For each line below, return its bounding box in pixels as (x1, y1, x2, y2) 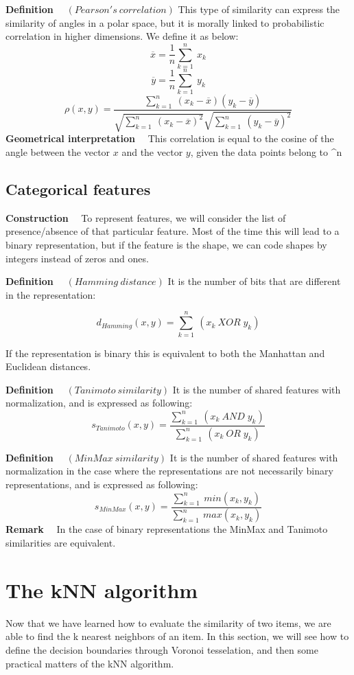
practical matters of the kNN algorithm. (5, 656, 174, 670)
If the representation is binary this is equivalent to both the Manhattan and (5, 345, 325, 360)
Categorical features (5, 179, 151, 200)
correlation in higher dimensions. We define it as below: (5, 29, 239, 43)
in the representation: (5, 287, 96, 301)
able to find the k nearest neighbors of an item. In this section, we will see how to (5, 629, 349, 643)
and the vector (121, 145, 183, 159)
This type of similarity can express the (178, 2, 340, 16)
